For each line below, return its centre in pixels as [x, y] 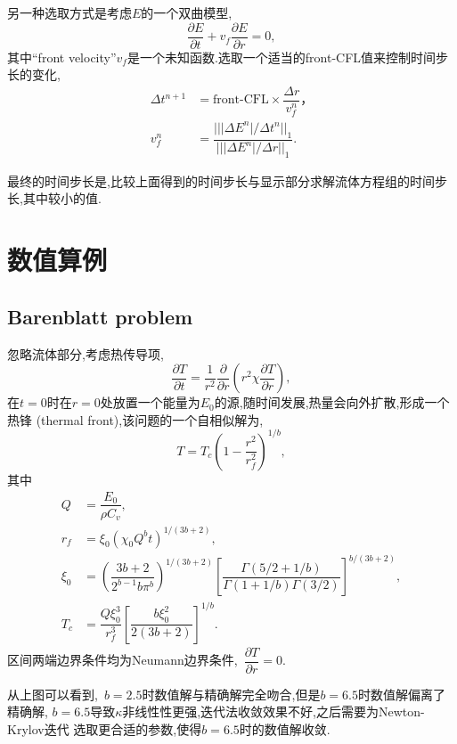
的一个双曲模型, [187, 12]
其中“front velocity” [62, 57]
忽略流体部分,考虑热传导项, [86, 353]
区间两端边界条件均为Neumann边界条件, [122, 660]
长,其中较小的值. [54, 198]
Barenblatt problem [100, 316]
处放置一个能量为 [150, 402]
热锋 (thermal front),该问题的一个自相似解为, [135, 419]
